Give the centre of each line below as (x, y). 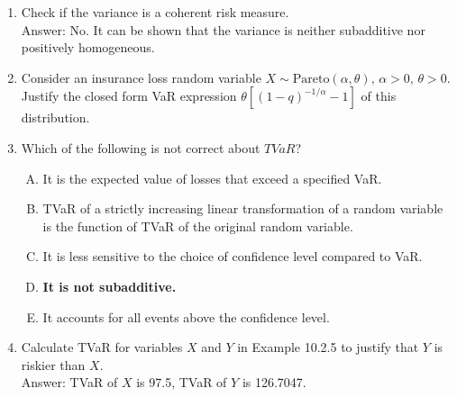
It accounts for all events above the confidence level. (186, 316)
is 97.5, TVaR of (182, 382)
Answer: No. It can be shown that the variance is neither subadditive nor (223, 29)
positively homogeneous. (88, 47)
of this (379, 96)
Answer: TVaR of (69, 382)
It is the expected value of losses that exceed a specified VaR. (212, 178)
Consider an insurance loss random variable (141, 77)
